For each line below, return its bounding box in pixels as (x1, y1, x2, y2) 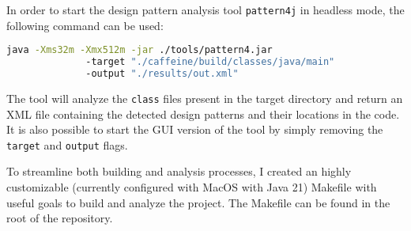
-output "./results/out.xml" (85, 68, 239, 79)
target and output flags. (6, 136, 128, 153)
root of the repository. (6, 210, 113, 226)
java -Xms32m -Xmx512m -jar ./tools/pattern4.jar (6, 44, 273, 56)
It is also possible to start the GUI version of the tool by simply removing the (6, 121, 383, 138)
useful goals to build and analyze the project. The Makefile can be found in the (6, 194, 390, 210)
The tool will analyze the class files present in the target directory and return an (6, 89, 403, 106)
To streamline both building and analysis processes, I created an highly (6, 163, 352, 180)
